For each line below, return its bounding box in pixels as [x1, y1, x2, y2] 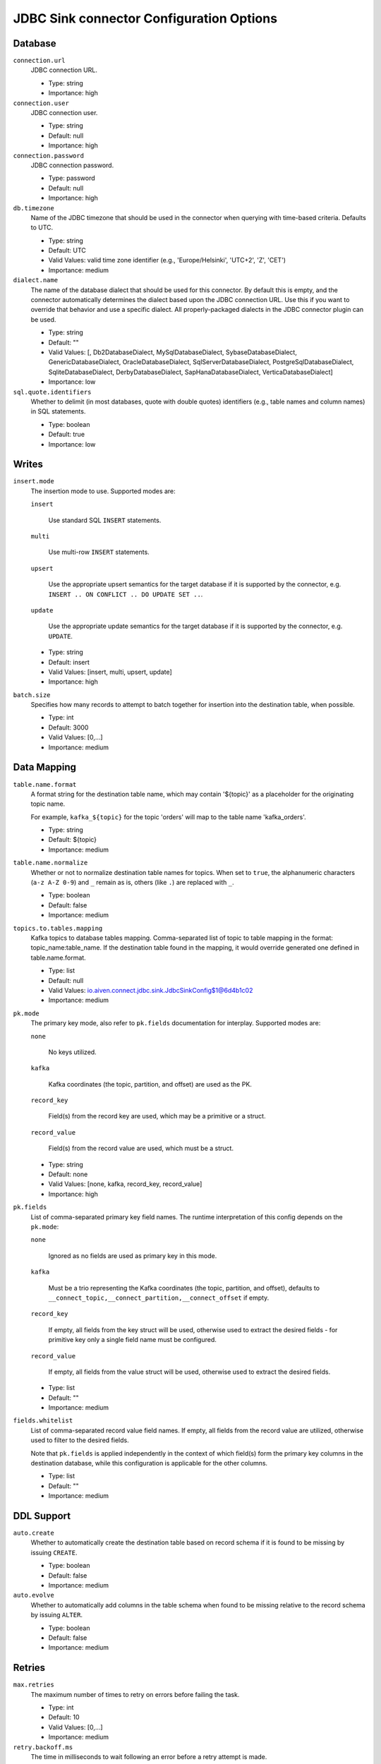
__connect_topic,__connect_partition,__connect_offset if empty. [48, 1293, 270, 1302]
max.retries [13, 1681, 54, 1689]
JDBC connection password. [30, 161, 114, 169]
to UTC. [30, 223, 54, 232]
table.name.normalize [13, 859, 88, 867]
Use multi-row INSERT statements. [48, 548, 150, 557]
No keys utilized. [48, 1048, 97, 1056]
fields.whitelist [13, 1417, 73, 1425]
